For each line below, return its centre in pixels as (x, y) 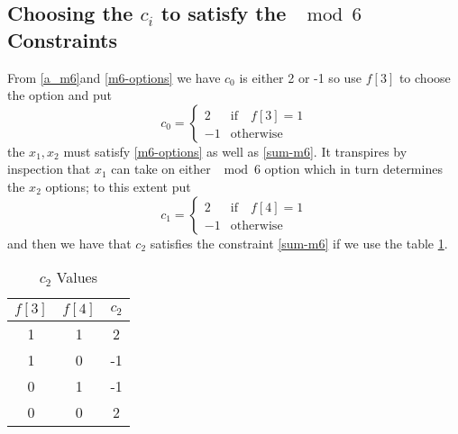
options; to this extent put (118, 186)
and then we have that (69, 243)
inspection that (49, 169)
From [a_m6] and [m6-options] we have (114, 77)
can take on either (161, 169)
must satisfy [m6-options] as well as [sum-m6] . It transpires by (235, 151)
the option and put (60, 95)
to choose (425, 77)
